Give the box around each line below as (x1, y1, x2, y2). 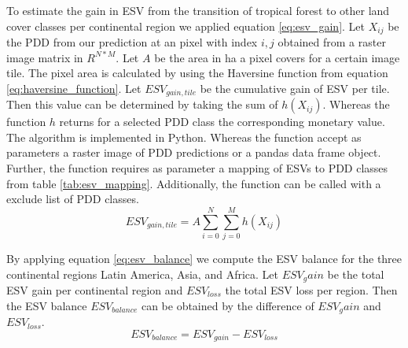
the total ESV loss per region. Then (225, 282, 398, 298)
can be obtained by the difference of (141, 297, 314, 313)
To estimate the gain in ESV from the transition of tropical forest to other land (6, 2, 390, 18)
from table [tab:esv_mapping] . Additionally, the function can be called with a (6, 175, 381, 191)
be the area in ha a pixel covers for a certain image (154, 49, 400, 65)
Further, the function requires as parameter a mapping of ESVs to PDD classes (6, 160, 388, 176)
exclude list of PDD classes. (6, 191, 139, 207)
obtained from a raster (278, 34, 386, 50)
